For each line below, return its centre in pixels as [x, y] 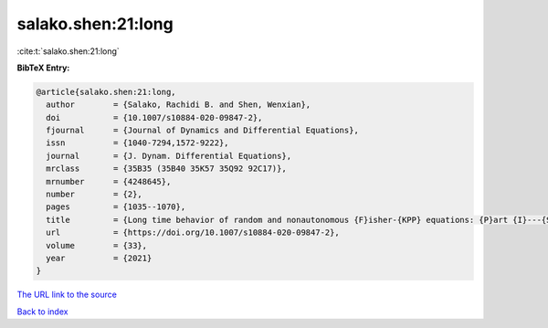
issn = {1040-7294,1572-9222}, [137, 143]
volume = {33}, [97, 245]
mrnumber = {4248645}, [109, 181]
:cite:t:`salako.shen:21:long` [68, 51]
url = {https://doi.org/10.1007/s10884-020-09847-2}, [193, 233]
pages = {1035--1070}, [116, 207]
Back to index [42, 312]
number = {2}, [95, 195]
